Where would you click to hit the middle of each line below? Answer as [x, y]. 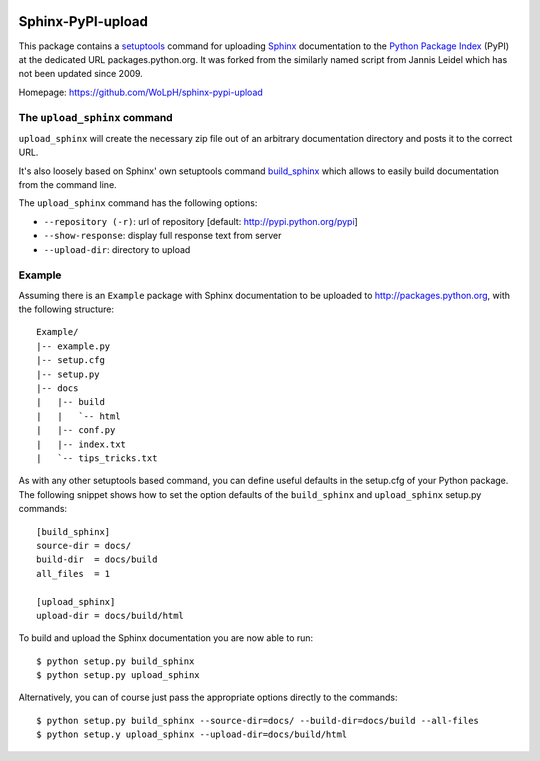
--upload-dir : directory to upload [117, 249]
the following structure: [66, 309]
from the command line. [67, 184]
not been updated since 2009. [81, 74]
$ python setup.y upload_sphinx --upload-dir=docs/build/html [192, 734]
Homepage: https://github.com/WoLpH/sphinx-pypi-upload [141, 92]
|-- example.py [73, 346]
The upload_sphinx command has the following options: [138, 203]
